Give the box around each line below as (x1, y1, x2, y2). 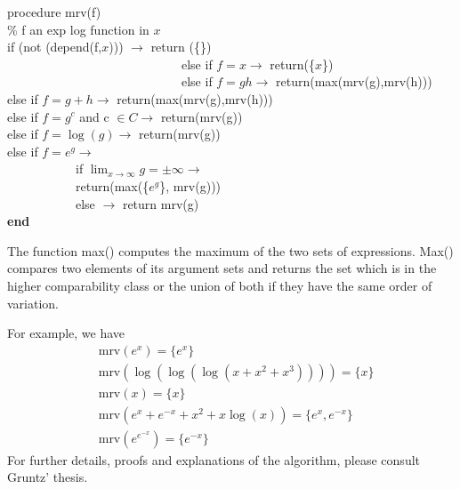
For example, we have (7, 324, 125, 342)
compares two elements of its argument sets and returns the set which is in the (7, 259, 437, 277)
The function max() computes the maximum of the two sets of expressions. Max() (7, 241, 454, 260)
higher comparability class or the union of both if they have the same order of (7, 276, 432, 294)
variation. (7, 293, 60, 312)
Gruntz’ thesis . (7, 468, 88, 486)
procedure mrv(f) (7, 3, 101, 20)
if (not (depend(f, (7, 37, 102, 56)
